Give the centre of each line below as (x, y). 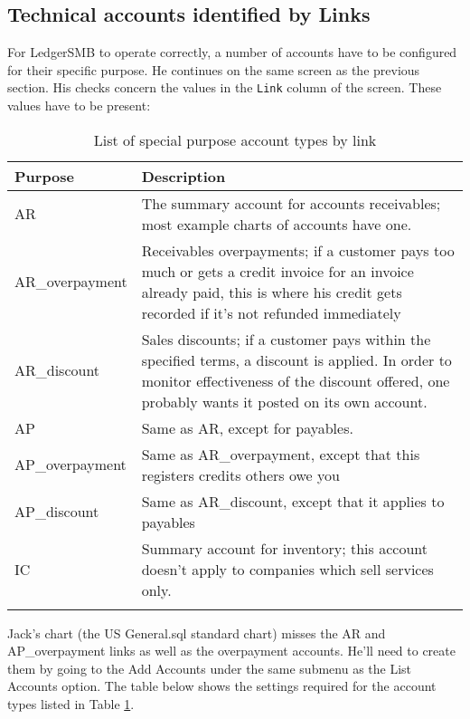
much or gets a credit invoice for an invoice (277, 271)
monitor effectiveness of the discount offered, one (296, 380)
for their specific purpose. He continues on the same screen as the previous (214, 69)
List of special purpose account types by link (235, 139)
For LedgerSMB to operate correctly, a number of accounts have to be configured (232, 52)
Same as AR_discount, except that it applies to (293, 501)
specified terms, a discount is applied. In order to (296, 359)
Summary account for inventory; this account (284, 548)
